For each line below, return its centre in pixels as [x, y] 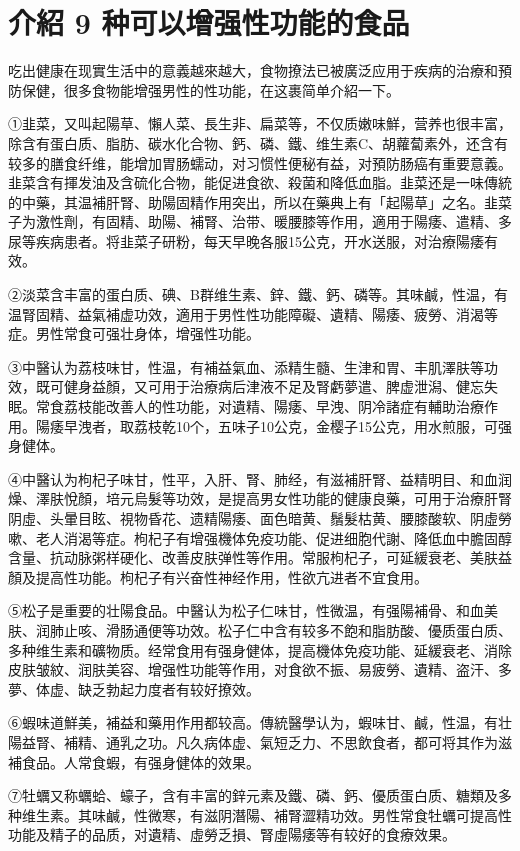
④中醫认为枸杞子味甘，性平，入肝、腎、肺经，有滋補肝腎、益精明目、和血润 [260, 478]
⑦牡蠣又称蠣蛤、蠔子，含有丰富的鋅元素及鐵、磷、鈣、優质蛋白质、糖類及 [253, 795]
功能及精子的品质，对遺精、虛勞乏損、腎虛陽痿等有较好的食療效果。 [232, 834]
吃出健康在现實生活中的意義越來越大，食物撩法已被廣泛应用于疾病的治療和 [253, 70]
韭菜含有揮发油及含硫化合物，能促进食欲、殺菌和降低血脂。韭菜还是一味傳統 [260, 182]
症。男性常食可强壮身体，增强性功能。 [134, 333]
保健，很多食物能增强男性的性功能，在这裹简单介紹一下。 [210, 89]
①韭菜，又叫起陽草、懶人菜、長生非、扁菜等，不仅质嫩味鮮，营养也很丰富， [260, 123]
